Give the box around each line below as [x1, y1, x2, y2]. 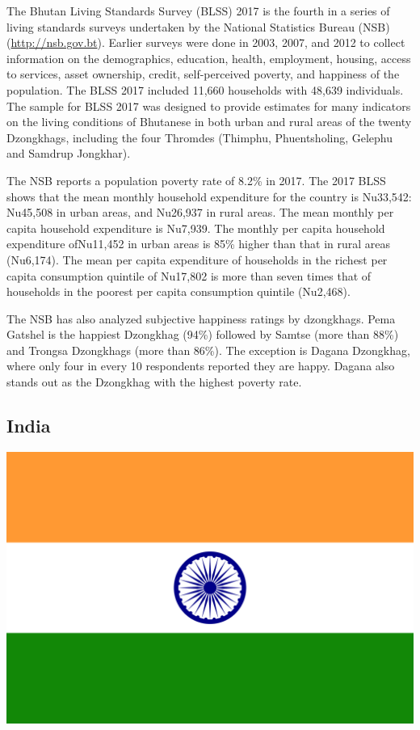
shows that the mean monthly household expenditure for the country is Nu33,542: [6, 188, 412, 205]
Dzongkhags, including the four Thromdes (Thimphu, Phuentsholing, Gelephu [6, 129, 393, 146]
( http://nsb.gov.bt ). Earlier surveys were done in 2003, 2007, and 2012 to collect [6, 34, 405, 51]
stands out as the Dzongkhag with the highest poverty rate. [6, 373, 302, 390]
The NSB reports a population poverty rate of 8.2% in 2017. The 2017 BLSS [6, 171, 386, 188]
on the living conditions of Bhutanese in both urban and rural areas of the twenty [6, 113, 412, 130]
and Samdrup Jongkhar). [6, 145, 131, 162]
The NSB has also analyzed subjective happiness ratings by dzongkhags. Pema [6, 310, 396, 327]
